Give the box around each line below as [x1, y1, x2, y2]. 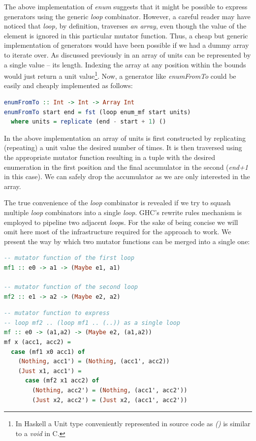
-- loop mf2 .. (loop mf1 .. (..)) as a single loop [4, 319, 180, 326]
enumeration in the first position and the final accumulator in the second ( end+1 [4, 161, 248, 172]
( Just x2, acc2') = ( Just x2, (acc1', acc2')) [32, 396, 188, 404]
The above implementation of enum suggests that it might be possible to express [4, 1, 248, 11]
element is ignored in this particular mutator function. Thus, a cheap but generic [4, 30, 248, 40]
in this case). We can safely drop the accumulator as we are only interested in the [4, 171, 250, 182]
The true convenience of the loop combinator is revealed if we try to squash [4, 197, 231, 208]
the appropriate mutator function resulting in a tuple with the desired [4, 152, 215, 162]
